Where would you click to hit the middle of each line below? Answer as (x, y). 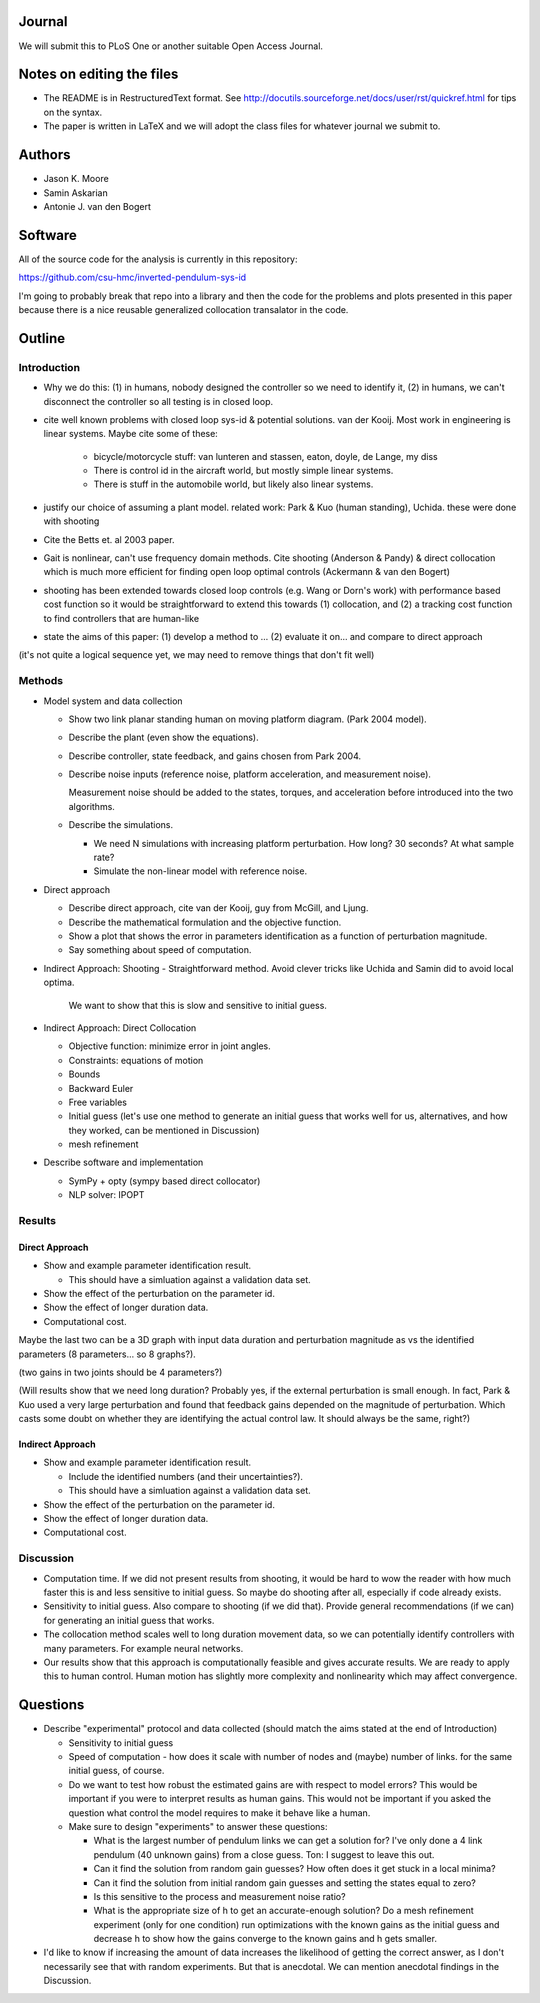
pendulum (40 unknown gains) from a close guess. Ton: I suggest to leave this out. (264, 1854)
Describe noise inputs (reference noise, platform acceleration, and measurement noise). (250, 774)
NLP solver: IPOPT (106, 1195)
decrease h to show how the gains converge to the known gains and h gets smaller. (265, 1939)
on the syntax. (73, 112)
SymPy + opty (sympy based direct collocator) (164, 1181)
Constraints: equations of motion (136, 1060)
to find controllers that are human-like (121, 618)
